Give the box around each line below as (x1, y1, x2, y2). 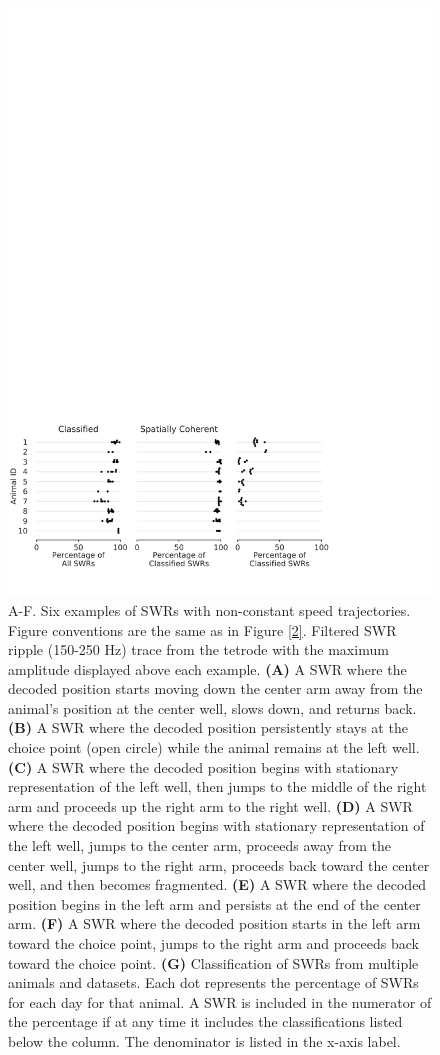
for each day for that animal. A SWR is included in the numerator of (8, 991, 432, 1012)
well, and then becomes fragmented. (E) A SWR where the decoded (8, 874, 427, 895)
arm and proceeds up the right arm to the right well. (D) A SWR (8, 795, 413, 816)
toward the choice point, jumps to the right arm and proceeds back (8, 933, 419, 953)
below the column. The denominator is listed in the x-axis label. (8, 1030, 401, 1051)
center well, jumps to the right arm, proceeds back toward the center (8, 854, 430, 875)
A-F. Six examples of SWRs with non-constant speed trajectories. (8, 599, 411, 620)
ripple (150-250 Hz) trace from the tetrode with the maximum (8, 639, 389, 660)
